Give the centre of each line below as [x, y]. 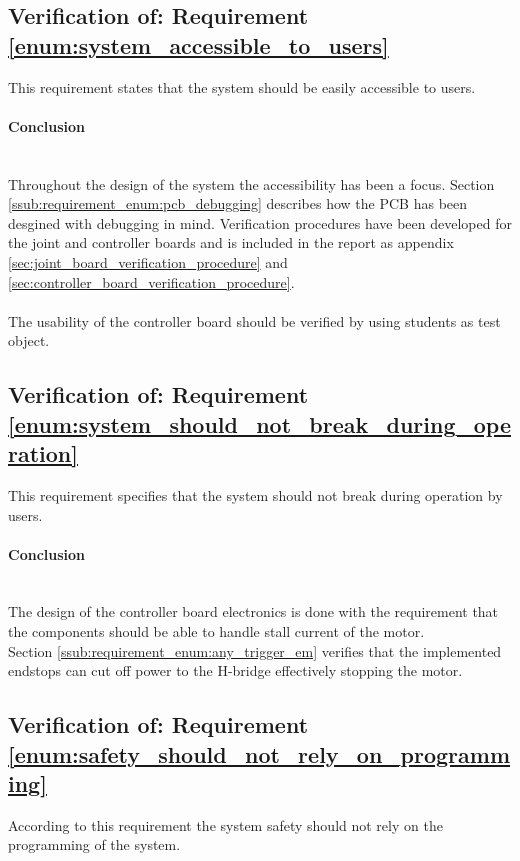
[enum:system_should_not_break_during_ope [259, 423]
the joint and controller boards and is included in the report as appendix [231, 242]
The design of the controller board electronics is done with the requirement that [253, 611]
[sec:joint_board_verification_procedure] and [148, 261]
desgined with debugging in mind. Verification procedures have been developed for [260, 222]
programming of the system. [94, 844]
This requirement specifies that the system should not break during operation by [255, 494]
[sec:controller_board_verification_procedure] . [151, 281]
